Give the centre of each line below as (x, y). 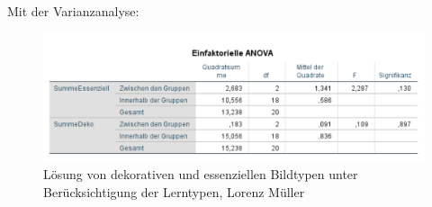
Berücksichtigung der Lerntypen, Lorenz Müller (174, 191)
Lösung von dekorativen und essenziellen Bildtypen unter (201, 174)
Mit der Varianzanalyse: (73, 11)
